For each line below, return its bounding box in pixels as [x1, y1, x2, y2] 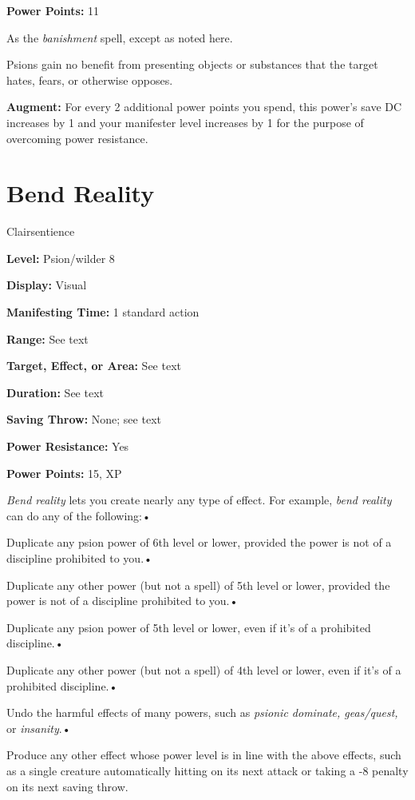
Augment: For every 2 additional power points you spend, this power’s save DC [6, 98, 402, 115]
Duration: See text [6, 384, 104, 400]
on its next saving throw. [6, 778, 128, 794]
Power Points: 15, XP [6, 464, 122, 481]
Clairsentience [6, 223, 75, 240]
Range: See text [6, 330, 89, 347]
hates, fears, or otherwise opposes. [6, 71, 173, 88]
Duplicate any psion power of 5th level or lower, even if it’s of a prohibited [6, 619, 371, 635]
